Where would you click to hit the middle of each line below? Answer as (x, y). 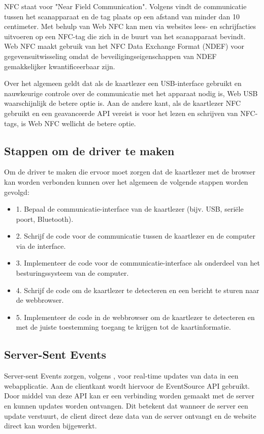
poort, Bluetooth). (45, 219)
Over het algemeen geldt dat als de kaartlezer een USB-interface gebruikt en (123, 83)
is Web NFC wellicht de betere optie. (78, 123)
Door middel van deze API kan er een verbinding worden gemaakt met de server (129, 396)
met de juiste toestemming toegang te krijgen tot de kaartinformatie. (123, 327)
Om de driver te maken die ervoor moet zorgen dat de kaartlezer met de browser (130, 172)
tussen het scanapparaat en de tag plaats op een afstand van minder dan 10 (122, 16)
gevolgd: (17, 192)
